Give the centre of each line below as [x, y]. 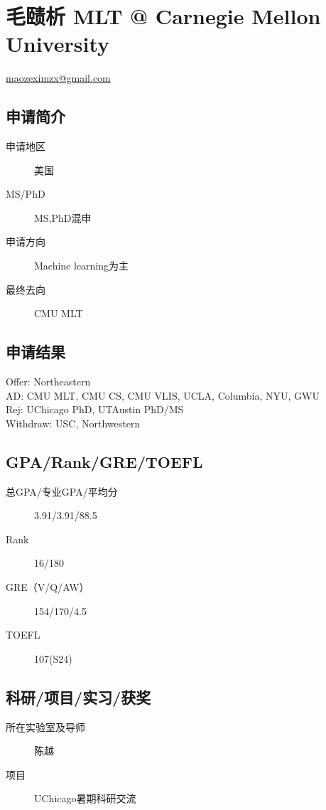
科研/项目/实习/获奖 [78, 697]
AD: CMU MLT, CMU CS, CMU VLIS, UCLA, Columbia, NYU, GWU [163, 395]
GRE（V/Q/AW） [48, 587]
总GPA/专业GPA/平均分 [62, 491]
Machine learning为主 [82, 266]
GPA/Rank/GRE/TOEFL [104, 461]
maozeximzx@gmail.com [58, 78]
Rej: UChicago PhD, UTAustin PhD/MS [95, 409]
